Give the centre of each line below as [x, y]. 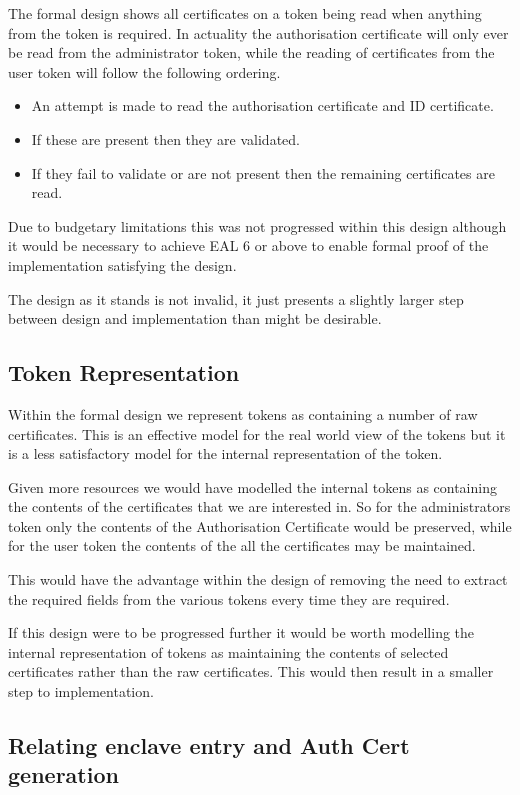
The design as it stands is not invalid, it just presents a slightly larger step [236, 298]
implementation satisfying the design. [122, 264]
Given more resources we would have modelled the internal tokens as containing [252, 486]
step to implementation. [81, 691]
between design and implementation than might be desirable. [195, 318]
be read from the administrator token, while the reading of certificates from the [251, 52]
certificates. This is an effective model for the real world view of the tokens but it [257, 433]
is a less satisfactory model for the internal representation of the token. [225, 453]
